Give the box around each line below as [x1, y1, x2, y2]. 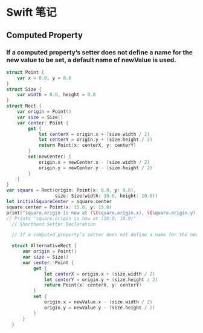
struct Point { [6, 69, 45, 76]
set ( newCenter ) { [28, 154, 71, 160]
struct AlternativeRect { [11, 243, 77, 249]
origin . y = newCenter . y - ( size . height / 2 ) [38, 164, 153, 171]
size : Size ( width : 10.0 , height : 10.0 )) [54, 193, 158, 199]
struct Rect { [6, 103, 42, 109]
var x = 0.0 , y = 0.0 [17, 75, 71, 81]
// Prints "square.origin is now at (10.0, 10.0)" [6, 215, 137, 221]
